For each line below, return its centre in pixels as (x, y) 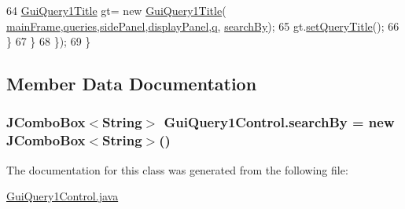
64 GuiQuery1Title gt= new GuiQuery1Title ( (116, 10)
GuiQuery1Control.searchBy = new (279, 122)
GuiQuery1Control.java (63, 196)
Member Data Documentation (132, 84)
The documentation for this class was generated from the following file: (177, 169)
